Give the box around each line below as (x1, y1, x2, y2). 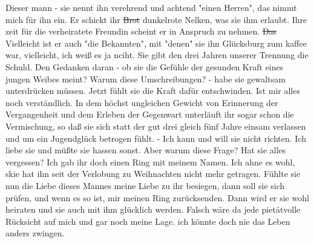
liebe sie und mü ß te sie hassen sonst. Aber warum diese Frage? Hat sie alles (5, 144, 286, 156)
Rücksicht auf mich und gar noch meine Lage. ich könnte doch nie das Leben (5, 215, 290, 227)
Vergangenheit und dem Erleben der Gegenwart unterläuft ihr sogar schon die (5, 108, 294, 121)
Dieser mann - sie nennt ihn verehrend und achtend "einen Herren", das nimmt (5, 1, 297, 13)
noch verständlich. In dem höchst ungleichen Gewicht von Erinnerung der (5, 96, 278, 108)
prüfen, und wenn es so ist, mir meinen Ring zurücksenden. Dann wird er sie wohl (5, 191, 309, 204)
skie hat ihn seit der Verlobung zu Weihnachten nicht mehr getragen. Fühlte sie (5, 167, 301, 180)
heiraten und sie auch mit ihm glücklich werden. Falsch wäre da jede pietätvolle (5, 203, 301, 216)
